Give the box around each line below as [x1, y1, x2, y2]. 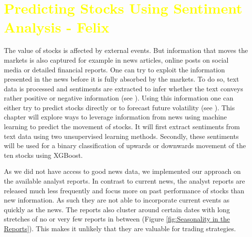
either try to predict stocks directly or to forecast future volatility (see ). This [4, 102, 235, 112]
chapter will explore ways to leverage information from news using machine [4, 112, 227, 122]
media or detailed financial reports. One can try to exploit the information [4, 64, 225, 74]
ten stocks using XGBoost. [4, 150, 83, 160]
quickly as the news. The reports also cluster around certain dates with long [4, 204, 230, 214]
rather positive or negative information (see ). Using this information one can [4, 93, 234, 103]
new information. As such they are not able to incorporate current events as [4, 195, 230, 205]
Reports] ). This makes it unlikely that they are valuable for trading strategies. [4, 223, 236, 233]
